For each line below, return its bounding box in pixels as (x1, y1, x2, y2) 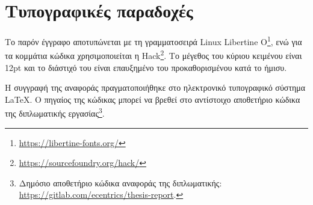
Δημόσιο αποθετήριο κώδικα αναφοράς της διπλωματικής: (19, 176, 222, 189)
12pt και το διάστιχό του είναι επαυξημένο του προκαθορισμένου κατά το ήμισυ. (5, 61, 287, 73)
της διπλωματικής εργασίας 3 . (5, 105, 105, 120)
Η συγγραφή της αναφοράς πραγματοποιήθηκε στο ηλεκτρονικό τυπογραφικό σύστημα (5, 81, 306, 94)
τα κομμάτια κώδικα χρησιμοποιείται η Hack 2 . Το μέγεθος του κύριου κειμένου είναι (5, 47, 302, 62)
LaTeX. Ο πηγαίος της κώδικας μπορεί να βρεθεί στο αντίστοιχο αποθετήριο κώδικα (5, 93, 300, 105)
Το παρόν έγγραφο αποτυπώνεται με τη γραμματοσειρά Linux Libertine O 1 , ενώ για (5, 34, 302, 47)
